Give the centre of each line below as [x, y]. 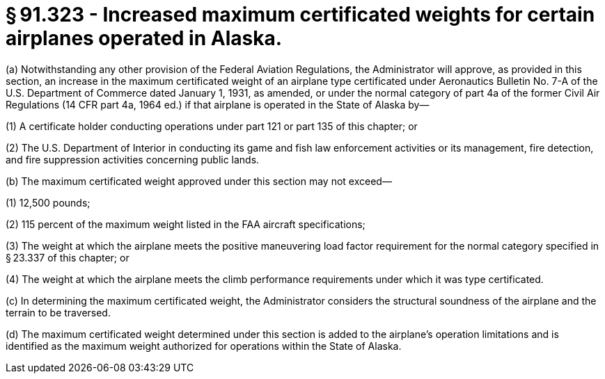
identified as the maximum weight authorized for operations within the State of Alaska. [204, 346]
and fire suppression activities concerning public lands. [133, 159]
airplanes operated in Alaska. [144, 38]
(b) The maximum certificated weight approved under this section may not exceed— [199, 181]
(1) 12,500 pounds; [48, 202]
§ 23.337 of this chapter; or [68, 257]
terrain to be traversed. [58, 312]
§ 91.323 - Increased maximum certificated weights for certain [300, 15]
